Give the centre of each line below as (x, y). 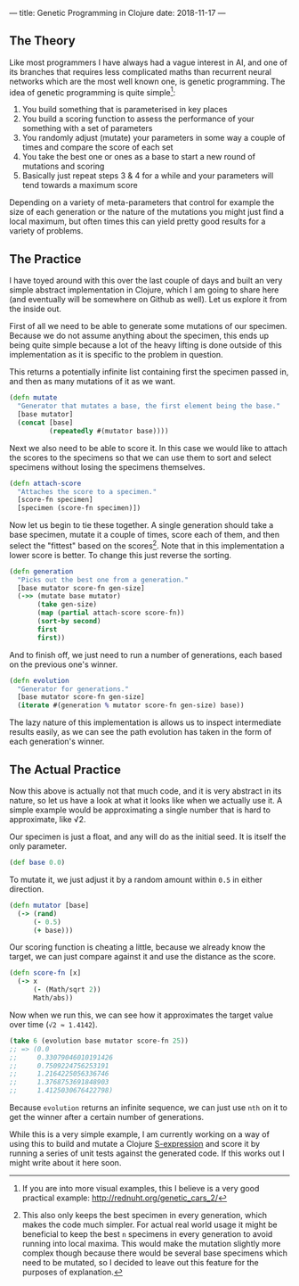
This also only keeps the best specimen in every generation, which (144, 1215)
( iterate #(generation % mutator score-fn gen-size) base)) (131, 705)
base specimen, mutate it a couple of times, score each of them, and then (145, 535)
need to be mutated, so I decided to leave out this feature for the (141, 1262)
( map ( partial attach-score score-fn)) (111, 613)
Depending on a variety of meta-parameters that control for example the (142, 202)
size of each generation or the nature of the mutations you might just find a (147, 212)
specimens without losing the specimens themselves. (107, 466)
